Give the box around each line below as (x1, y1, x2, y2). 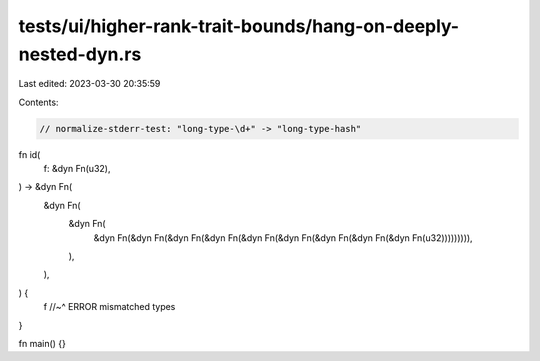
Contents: (18, 96, 59, 108)
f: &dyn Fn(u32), (43, 163, 111, 175)
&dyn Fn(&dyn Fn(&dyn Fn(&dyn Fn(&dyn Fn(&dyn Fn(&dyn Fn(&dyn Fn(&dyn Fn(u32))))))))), (93, 231, 474, 244)
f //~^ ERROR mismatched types (43, 301, 176, 313)
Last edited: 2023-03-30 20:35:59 (18, 78, 161, 90)
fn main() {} (18, 338, 67, 349)
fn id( (18, 148, 41, 160)
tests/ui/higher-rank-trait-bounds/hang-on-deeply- (18, 15, 460, 37)
